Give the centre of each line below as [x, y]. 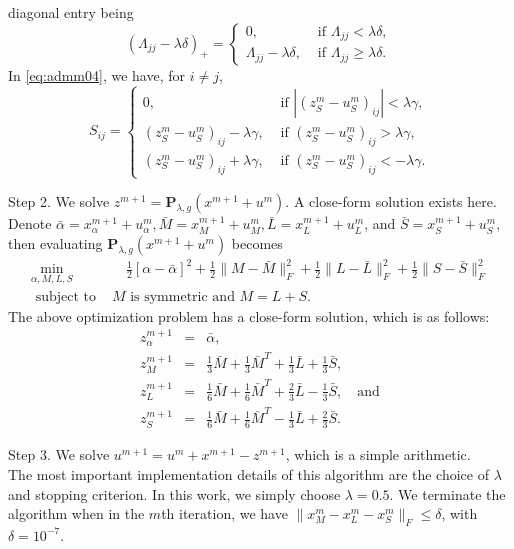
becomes [257, 242]
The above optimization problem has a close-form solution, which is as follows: [249, 315]
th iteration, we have [224, 513]
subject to [66, 296]
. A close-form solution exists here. [391, 201]
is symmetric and [182, 296]
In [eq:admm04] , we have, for [96, 74]
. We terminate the [447, 493]
